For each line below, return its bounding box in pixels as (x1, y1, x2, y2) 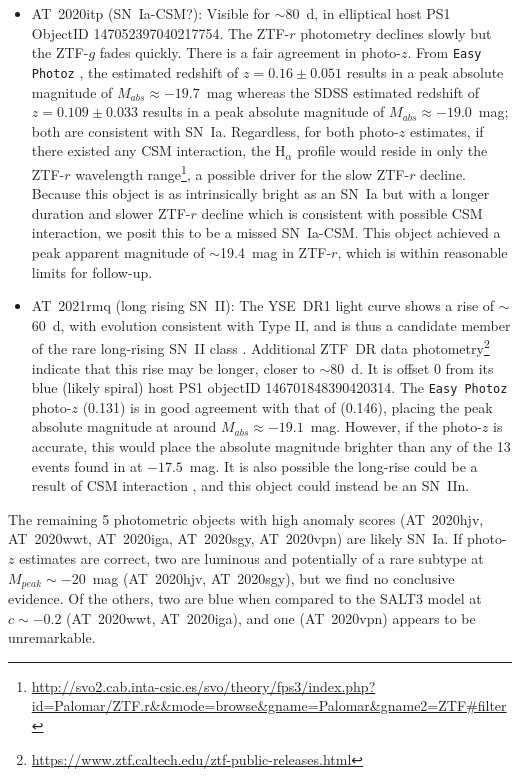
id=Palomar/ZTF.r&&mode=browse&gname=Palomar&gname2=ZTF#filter (31, 695, 507, 716)
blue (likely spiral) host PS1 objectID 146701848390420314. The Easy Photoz (31, 377, 508, 398)
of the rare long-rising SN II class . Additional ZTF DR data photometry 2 (31, 335, 490, 358)
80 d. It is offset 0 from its (330, 357, 494, 378)
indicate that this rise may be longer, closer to (31, 357, 315, 378)
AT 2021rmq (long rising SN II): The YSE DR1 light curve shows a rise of (31, 295, 495, 316)
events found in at (31, 455, 143, 476)
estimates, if (409, 120, 484, 141)
